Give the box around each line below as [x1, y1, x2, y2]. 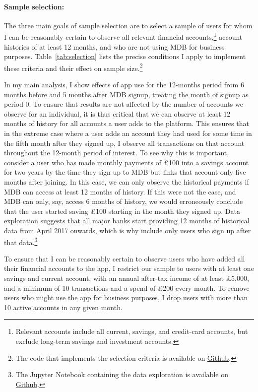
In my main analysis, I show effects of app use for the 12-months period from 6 [4, 79, 244, 90]
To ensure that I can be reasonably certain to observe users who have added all [4, 253, 245, 263]
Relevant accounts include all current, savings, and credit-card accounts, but [15, 326, 248, 336]
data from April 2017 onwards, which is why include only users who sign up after [4, 225, 251, 235]
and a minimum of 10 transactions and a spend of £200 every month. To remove [4, 282, 250, 293]
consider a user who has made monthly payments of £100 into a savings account [4, 157, 249, 167]
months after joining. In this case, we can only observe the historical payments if [4, 177, 249, 187]
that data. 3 [4, 235, 38, 247]
